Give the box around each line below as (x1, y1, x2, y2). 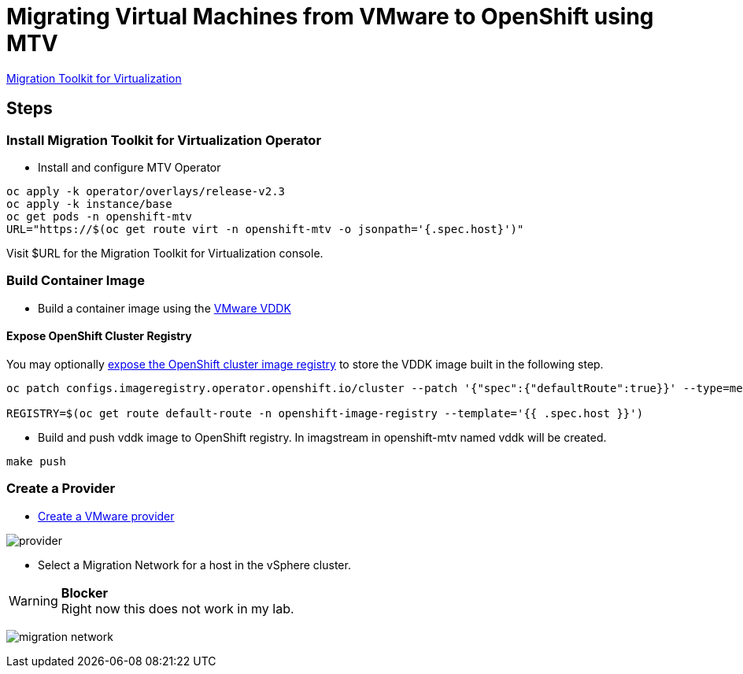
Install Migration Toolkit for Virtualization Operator (6, 131, 322, 148)
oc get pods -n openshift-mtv (6, 209, 193, 223)
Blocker (61, 584, 108, 601)
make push (6, 454, 66, 468)
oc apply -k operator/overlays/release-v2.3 (6, 184, 286, 198)
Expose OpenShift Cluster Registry (6, 329, 192, 343)
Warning (9, 592, 58, 609)
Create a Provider (6, 480, 116, 497)
